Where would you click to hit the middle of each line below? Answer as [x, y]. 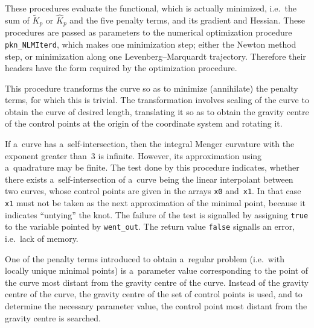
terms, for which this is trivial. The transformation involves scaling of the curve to [157, 100]
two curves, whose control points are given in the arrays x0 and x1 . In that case [153, 191]
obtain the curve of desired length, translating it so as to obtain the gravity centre [157, 111]
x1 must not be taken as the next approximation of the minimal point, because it [155, 203]
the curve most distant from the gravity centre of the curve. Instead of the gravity [157, 282]
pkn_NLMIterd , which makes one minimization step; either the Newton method [151, 44]
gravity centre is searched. [53, 317]
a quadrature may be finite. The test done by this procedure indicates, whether [152, 167]
